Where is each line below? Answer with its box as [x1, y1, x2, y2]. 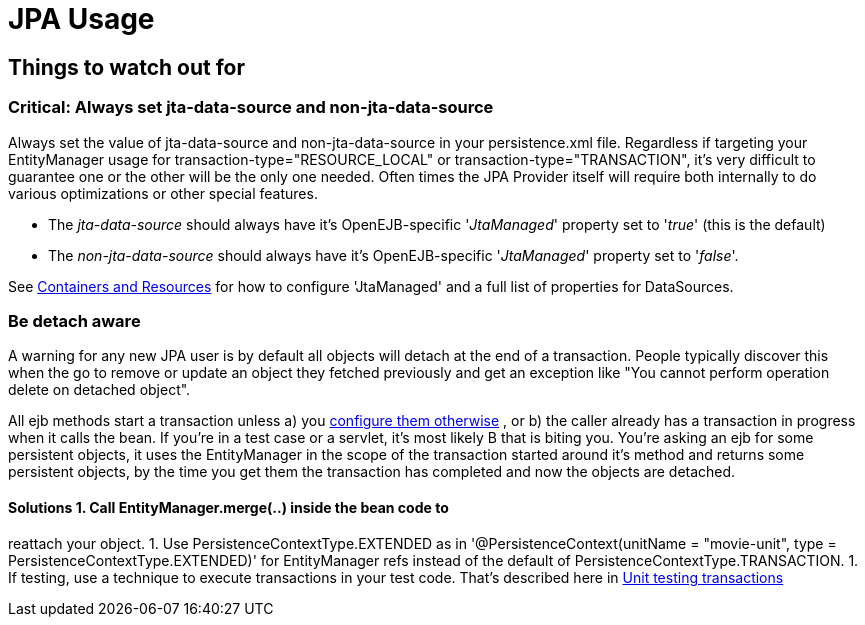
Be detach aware [8, 310, 141, 331]
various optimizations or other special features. [8, 184, 318, 202]
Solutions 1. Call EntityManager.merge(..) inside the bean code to [8, 498, 449, 516]
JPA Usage [8, 2, 155, 36]
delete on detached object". [8, 381, 191, 399]
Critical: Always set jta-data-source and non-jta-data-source [8, 97, 494, 118]
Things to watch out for [8, 54, 246, 80]
